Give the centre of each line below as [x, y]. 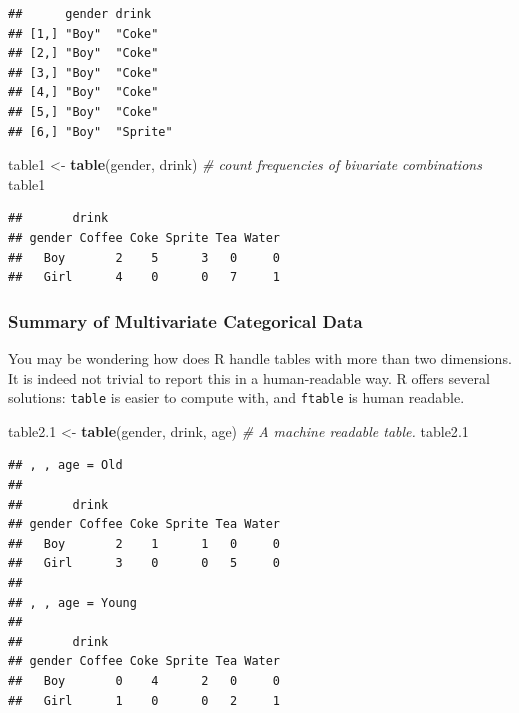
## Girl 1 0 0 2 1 [144, 700]
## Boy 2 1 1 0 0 [144, 543]
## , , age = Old [65, 465]
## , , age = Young [72, 602]
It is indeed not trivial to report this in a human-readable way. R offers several [249, 377]
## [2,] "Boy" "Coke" [83, 53]
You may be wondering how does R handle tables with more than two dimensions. [260, 357]
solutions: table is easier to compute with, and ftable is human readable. [236, 397]
